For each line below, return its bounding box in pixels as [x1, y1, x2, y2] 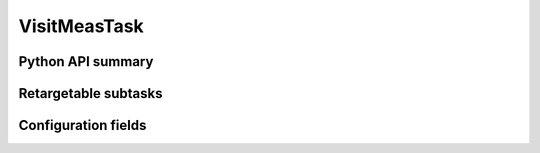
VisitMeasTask [18, 15, 144, 37]
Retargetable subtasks [18, 85, 164, 102]
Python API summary [18, 53, 154, 70]
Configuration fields [18, 117, 147, 134]
